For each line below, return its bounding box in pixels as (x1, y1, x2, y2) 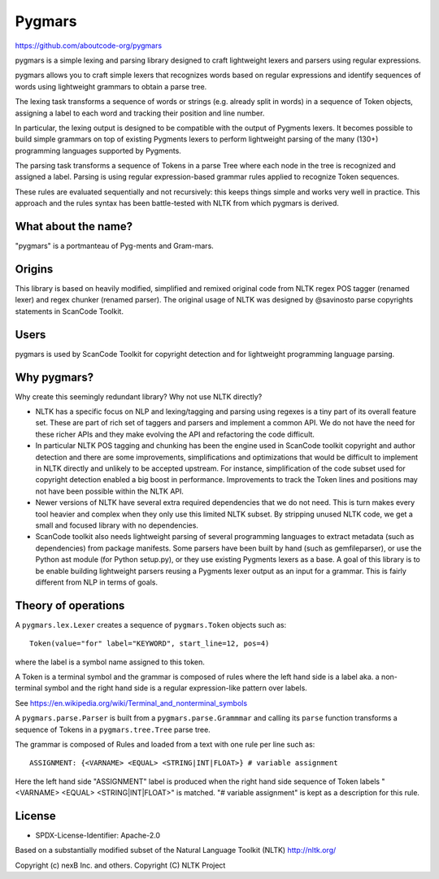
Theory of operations (15, 598, 125, 612)
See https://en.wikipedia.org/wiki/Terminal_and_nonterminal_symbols (15, 698, 248, 707)
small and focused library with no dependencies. (35, 520, 199, 530)
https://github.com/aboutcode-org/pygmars (15, 41, 163, 50)
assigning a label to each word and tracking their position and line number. (15, 108, 265, 118)
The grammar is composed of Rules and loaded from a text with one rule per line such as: (15, 739, 315, 749)
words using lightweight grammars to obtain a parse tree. (15, 81, 207, 91)
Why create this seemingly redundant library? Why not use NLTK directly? (15, 391, 263, 402)
